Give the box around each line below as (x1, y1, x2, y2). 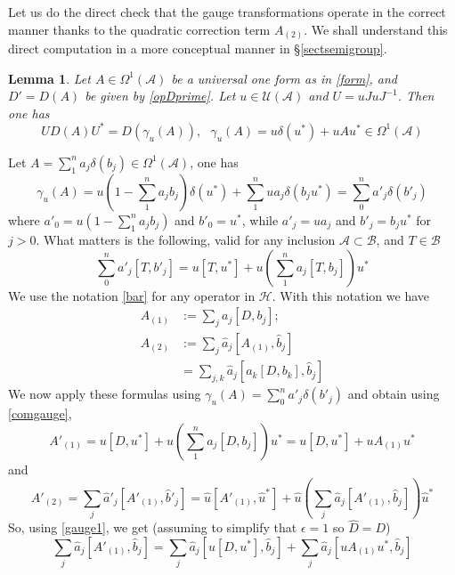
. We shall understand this (304, 20, 448, 38)
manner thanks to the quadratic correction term (8, 20, 271, 38)
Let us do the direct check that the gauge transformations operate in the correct (8, 3, 446, 20)
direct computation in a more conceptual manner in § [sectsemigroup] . (8, 39, 387, 58)
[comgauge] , (8, 404, 72, 423)
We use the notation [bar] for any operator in (8, 286, 256, 304)
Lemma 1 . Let (8, 69, 91, 87)
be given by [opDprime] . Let (85, 86, 236, 105)
